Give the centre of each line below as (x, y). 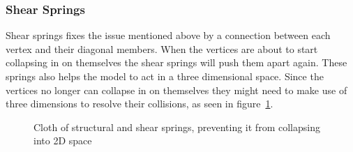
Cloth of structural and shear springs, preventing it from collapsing (177, 127)
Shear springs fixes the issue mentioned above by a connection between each (168, 35)
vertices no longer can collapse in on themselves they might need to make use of (176, 90)
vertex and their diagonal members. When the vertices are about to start (162, 48)
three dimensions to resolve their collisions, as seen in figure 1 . (140, 104)
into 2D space (63, 140)
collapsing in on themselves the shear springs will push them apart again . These (176, 62)
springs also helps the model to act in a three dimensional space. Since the (165, 76)
